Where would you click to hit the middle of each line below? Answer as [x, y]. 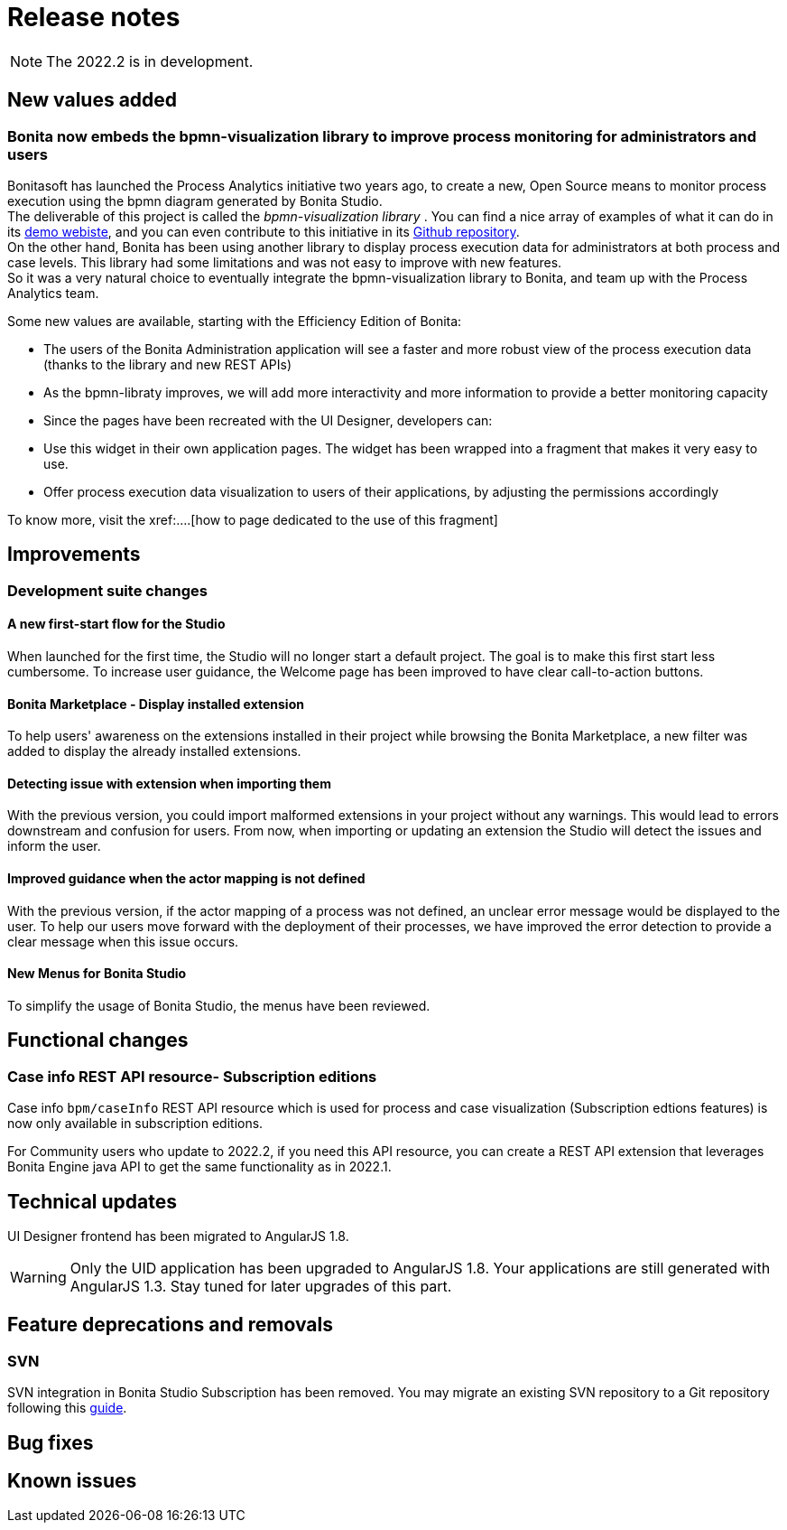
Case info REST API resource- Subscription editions [192, 1076]
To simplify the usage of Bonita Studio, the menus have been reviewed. [219, 1005]
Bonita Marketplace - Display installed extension [156, 704]
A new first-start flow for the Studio [116, 624]
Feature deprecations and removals [170, 1325]
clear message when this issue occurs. [123, 941]
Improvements [74, 555]
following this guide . [67, 1408]
